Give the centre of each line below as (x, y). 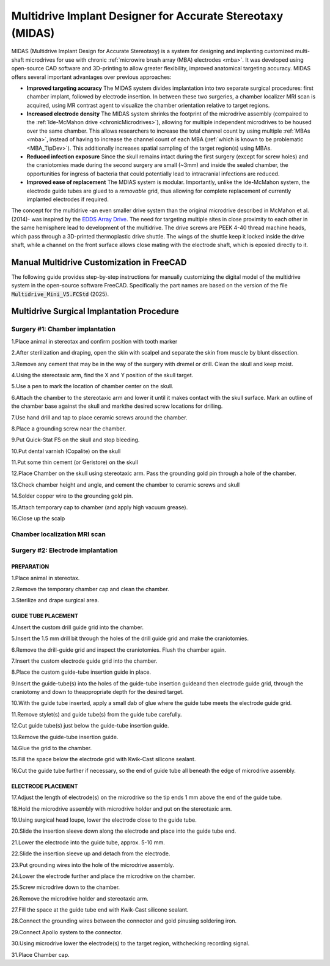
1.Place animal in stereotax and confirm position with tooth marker (94, 341)
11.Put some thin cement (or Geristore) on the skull (75, 462)
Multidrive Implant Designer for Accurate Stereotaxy (147, 16)
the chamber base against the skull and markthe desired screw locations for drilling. (117, 406)
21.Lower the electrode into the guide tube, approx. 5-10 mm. (88, 842)
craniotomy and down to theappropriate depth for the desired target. (97, 692)
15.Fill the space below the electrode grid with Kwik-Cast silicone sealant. (104, 759)
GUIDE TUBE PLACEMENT (45, 616)
